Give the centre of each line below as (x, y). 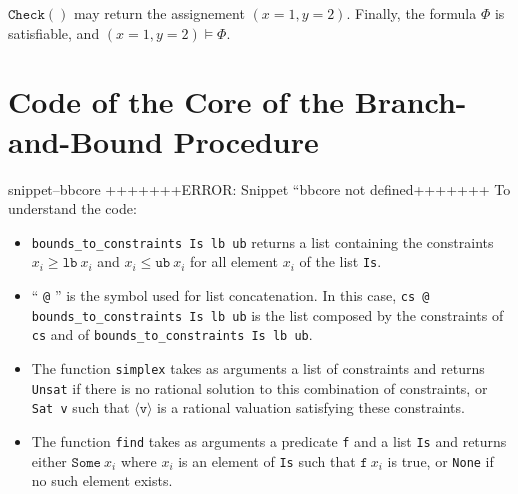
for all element (234, 261)
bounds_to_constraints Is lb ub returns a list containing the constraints (262, 241)
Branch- (410, 101)
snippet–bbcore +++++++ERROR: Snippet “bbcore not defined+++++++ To (259, 188)
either (49, 460)
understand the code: (72, 208)
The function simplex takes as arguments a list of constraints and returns (258, 367)
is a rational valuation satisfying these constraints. (311, 407)
